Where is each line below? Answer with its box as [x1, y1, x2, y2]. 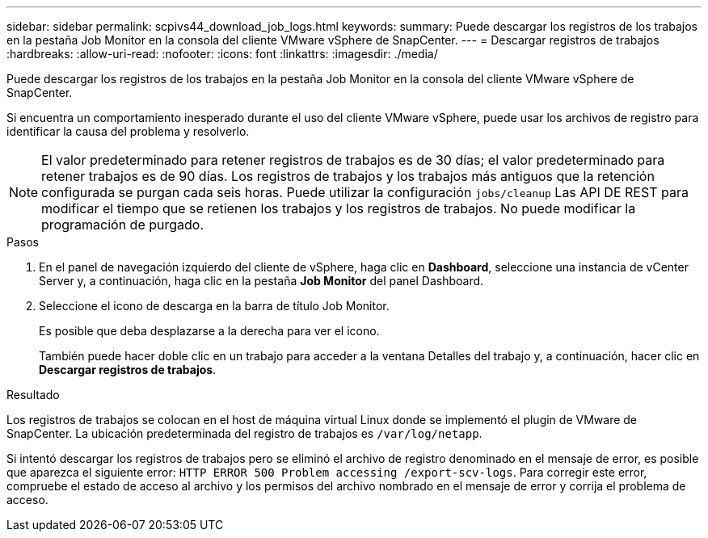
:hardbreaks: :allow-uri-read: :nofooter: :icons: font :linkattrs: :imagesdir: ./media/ [6, 47, 438, 61]
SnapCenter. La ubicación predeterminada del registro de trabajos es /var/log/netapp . [6, 427, 483, 440]
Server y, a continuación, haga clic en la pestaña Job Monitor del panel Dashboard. [39, 274, 484, 288]
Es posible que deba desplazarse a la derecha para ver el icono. [39, 324, 380, 338]
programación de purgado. [41, 216, 204, 233]
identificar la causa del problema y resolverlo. [6, 124, 250, 138]
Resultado [6, 388, 60, 401]
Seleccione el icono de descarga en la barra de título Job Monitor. [39, 299, 390, 313]
